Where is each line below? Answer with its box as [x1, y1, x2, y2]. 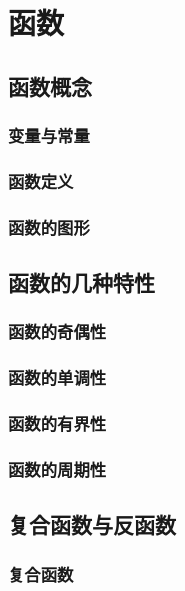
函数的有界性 [8, 411, 107, 436]
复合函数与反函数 [8, 509, 176, 540]
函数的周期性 [8, 456, 107, 481]
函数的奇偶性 [8, 319, 107, 344]
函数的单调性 [8, 365, 107, 390]
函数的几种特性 [8, 267, 155, 298]
